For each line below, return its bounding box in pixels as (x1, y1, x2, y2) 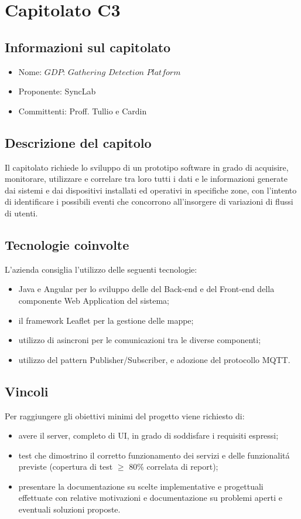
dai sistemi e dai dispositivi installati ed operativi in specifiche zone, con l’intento (5, 184, 297, 196)
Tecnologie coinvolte (5, 235, 129, 253)
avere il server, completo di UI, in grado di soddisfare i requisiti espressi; (18, 429, 279, 442)
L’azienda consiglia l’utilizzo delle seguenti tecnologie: (5, 263, 197, 275)
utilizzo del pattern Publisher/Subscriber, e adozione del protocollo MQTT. (18, 353, 290, 365)
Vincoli (5, 382, 49, 400)
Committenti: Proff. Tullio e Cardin (18, 104, 147, 117)
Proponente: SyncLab (18, 85, 96, 97)
